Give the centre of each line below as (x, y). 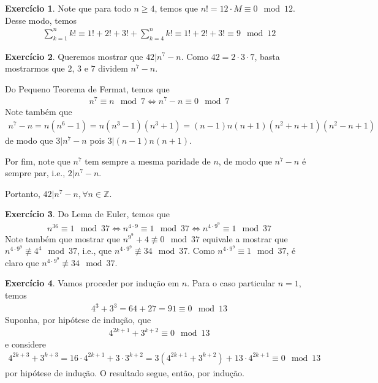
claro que (22, 262)
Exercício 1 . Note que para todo (68, 8)
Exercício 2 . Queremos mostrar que (74, 56)
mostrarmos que (35, 68)
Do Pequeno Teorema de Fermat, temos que (87, 88)
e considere (25, 344)
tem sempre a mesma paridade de (148, 161)
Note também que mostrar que (62, 238)
